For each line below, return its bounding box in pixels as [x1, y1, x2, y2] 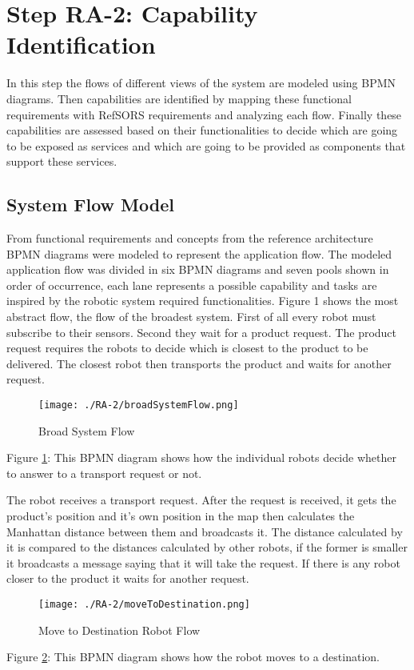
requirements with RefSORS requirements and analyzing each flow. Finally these [6, 106, 402, 122]
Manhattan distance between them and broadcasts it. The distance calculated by [6, 523, 403, 540]
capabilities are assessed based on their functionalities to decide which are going [6, 122, 398, 138]
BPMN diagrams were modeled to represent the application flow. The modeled [6, 245, 392, 262]
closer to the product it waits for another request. [6, 570, 249, 587]
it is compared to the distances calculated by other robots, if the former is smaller [6, 539, 408, 556]
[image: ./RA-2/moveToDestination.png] [38, 599, 250, 611]
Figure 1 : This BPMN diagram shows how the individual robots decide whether [6, 449, 396, 466]
